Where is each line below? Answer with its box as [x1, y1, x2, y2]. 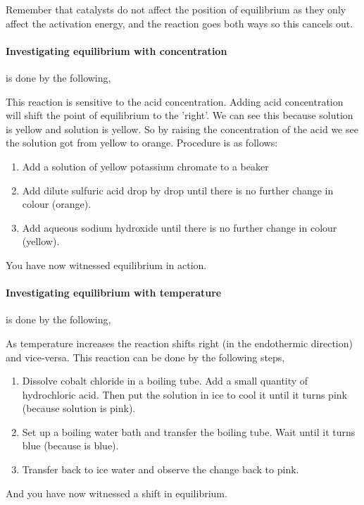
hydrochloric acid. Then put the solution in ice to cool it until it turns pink [22, 387, 347, 401]
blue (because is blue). [22, 438, 119, 453]
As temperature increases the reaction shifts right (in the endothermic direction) [6, 335, 353, 350]
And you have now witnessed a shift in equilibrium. [6, 485, 227, 500]
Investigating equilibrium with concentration [6, 43, 227, 58]
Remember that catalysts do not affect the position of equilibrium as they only [6, 2, 346, 16]
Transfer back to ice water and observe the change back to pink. [22, 462, 299, 477]
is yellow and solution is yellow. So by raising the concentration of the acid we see [6, 121, 358, 136]
